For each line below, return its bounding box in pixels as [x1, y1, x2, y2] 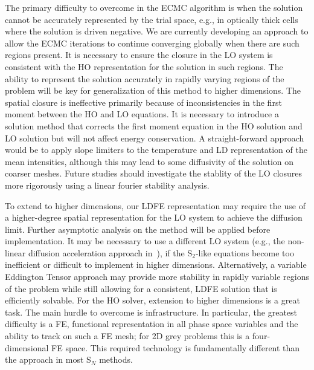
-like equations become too [195, 246, 294, 259]
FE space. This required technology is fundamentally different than [51, 341, 300, 354]
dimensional [5, 341, 49, 354]
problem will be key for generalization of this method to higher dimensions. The [5, 84, 301, 97]
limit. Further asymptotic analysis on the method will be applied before [5, 222, 271, 235]
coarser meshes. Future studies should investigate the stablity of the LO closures [5, 167, 303, 180]
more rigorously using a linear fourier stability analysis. [5, 178, 210, 191]
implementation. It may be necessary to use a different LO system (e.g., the [5, 235, 285, 247]
